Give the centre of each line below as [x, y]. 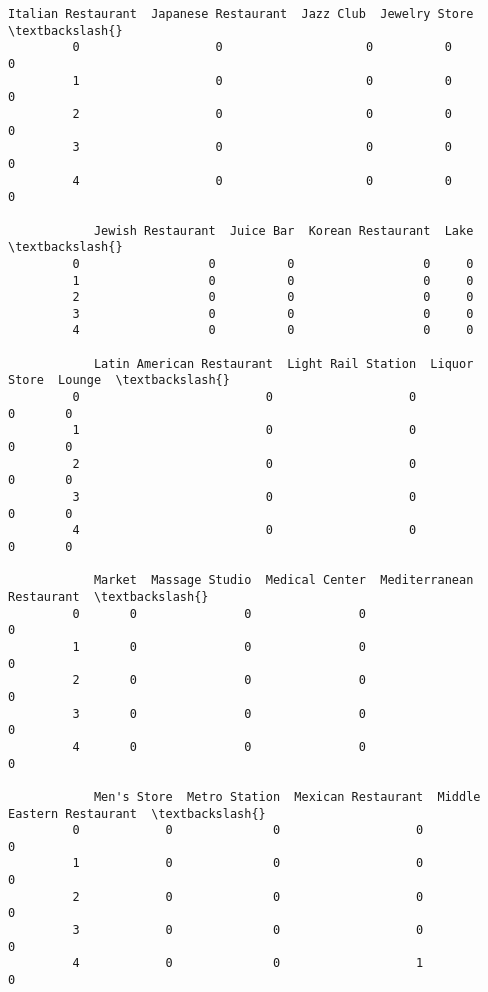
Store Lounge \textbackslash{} [119, 380]
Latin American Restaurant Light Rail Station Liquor [283, 363]
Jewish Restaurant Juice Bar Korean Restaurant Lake [283, 230]
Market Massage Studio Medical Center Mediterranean [283, 580]
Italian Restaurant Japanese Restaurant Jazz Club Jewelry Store [241, 14]
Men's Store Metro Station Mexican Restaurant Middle [287, 796]
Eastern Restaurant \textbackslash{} [137, 813]
